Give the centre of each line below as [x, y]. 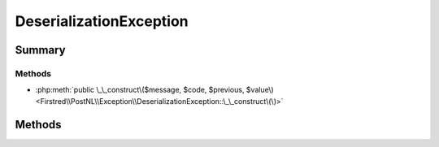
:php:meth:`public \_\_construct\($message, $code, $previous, [140, 90]
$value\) [260, 90]
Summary [40, 50]
